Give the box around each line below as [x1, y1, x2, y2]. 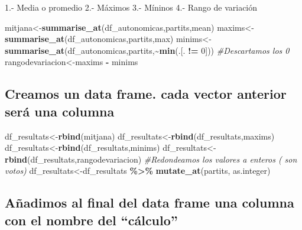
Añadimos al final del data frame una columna [5, 193, 294, 212]
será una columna [5, 102, 115, 120]
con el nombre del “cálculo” [5, 210, 178, 229]
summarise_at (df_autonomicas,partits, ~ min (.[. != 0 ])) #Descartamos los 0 [5, 44, 290, 56]
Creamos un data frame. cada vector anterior [5, 85, 287, 103]
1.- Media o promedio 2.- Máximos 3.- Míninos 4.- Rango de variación [5, 1, 258, 13]
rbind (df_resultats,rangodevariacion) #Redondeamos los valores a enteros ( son [5, 153, 297, 165]
